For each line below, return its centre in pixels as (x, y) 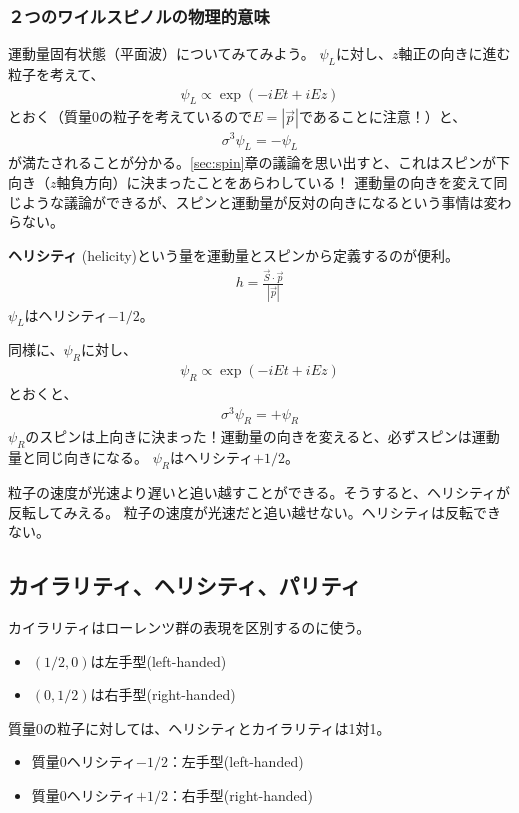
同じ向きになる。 (91, 457)
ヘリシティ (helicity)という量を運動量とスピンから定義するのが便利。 (234, 254)
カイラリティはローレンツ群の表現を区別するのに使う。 (189, 627)
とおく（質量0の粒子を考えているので (130, 116)
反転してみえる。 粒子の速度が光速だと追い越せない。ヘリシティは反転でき (254, 511)
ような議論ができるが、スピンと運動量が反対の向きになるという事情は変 (259, 201)
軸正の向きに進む (454, 53)
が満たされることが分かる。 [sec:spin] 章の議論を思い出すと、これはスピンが (252, 162)
